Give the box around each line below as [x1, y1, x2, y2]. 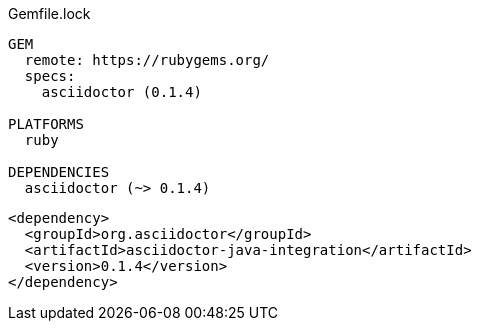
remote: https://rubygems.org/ [24, 52, 270, 68]
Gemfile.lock [8, 5, 91, 22]
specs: [24, 68, 76, 84]
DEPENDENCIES [8, 164, 110, 180]
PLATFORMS [8, 116, 84, 132]
